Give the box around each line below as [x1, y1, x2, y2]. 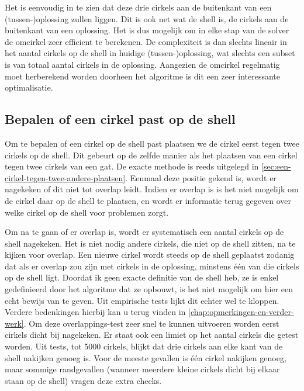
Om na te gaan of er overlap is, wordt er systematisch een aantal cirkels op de [5, 226, 284, 238]
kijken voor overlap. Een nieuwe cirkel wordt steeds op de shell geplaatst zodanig [5, 248, 295, 261]
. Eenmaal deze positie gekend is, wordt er [125, 171, 277, 184]
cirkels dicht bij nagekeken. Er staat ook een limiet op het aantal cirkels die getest [5, 328, 299, 341]
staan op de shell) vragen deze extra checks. [5, 374, 162, 386]
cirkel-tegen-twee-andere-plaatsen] [5, 171, 126, 184]
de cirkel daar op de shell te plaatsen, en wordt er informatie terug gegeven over [5, 194, 291, 206]
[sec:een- [261, 160, 291, 172]
